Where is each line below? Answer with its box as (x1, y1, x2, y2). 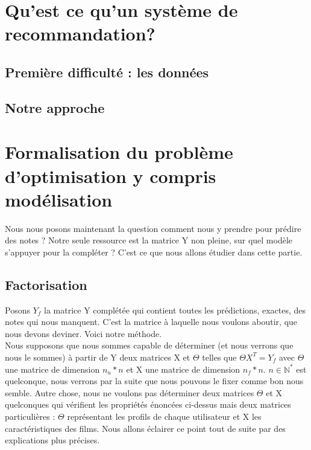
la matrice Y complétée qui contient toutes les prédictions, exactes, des (44, 303, 306, 316)
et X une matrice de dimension (126, 362, 240, 375)
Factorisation (5, 275, 87, 294)
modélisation (5, 187, 113, 211)
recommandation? (5, 21, 155, 46)
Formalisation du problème (5, 140, 233, 164)
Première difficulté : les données (5, 62, 209, 81)
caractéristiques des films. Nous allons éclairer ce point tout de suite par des (5, 422, 286, 434)
